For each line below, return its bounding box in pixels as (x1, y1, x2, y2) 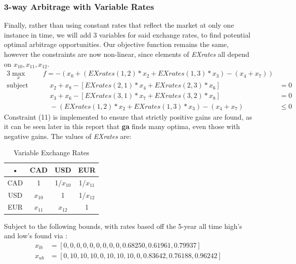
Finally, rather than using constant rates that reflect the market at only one (4, 20, 234, 30)
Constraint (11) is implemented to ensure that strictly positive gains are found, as (4, 111, 252, 122)
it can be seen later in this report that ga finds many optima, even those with (4, 121, 240, 132)
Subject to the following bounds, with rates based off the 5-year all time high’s (4, 220, 242, 231)
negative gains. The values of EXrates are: (4, 131, 131, 141)
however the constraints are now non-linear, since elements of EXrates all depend (4, 49, 250, 59)
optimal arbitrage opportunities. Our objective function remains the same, (4, 39, 229, 49)
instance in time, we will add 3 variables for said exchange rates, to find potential (4, 29, 251, 40)
